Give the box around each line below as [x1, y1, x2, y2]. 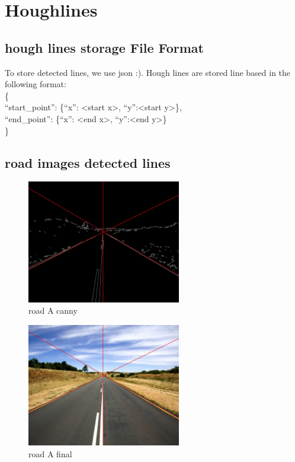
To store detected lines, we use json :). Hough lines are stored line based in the [5, 66, 291, 78]
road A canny [28, 304, 78, 317]
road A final [28, 448, 72, 460]
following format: [5, 78, 66, 90]
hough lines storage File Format [5, 38, 204, 56]
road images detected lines [5, 153, 171, 171]
